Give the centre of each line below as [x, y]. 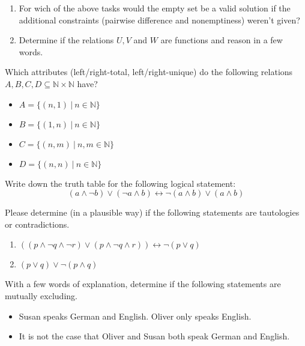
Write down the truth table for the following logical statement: [120, 183]
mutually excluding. [41, 295]
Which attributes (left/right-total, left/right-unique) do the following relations [149, 72]
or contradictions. [37, 224]
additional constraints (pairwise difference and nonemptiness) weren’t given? [159, 20]
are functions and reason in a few [222, 40]
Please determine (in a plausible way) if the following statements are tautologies [152, 212]
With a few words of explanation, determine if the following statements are [143, 284]
